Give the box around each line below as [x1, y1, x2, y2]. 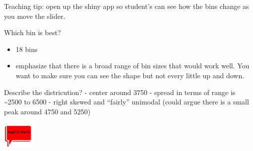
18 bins [15, 44, 38, 54]
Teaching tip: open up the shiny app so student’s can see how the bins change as [4, 1, 249, 11]
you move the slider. [4, 10, 65, 21]
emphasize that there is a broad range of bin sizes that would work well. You [15, 60, 250, 71]
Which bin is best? [4, 27, 61, 38]
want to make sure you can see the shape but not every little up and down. [15, 70, 245, 80]
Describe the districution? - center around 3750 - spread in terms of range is [4, 87, 236, 97]
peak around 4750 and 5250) [4, 106, 91, 116]
